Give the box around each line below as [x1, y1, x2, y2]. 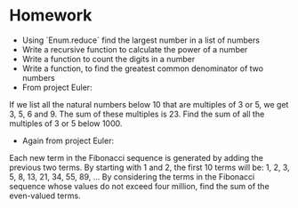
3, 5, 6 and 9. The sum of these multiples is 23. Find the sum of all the [9, 108, 265, 119]
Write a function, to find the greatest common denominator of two [21, 63, 264, 74]
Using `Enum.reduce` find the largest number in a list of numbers [21, 35, 261, 45]
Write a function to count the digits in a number [21, 53, 196, 64]
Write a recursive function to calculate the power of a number [21, 44, 248, 54]
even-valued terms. [9, 190, 82, 201]
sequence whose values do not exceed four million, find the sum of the [9, 180, 270, 191]
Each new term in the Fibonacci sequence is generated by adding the [9, 152, 264, 163]
